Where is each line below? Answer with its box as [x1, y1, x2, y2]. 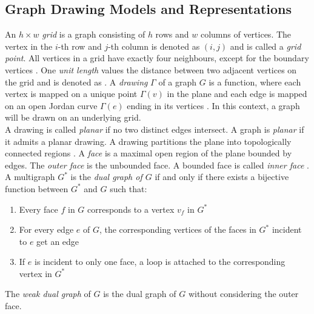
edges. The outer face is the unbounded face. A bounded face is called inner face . [5, 158, 309, 171]
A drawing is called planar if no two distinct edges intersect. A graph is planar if [5, 122, 304, 135]
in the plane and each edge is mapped [167, 87, 307, 100]
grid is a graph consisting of [42, 28, 145, 41]
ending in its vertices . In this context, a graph [127, 99, 300, 112]
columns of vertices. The [200, 28, 292, 41]
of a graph [158, 75, 197, 88]
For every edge [19, 223, 74, 236]
